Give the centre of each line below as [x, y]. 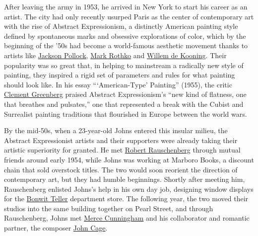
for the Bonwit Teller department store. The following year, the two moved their [126, 198]
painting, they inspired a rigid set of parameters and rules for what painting [120, 75]
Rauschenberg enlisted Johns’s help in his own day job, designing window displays [129, 189]
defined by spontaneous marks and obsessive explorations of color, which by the [125, 36]
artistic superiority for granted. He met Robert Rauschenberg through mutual [122, 150]
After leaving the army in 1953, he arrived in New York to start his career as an [126, 6]
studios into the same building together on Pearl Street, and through [109, 208]
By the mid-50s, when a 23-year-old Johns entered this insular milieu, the [116, 130]
